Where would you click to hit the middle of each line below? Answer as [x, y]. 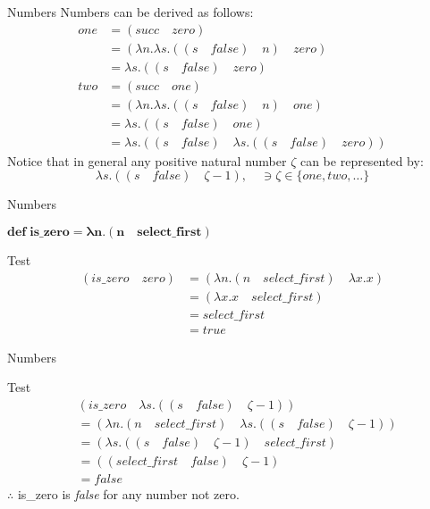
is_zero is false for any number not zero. [128, 494]
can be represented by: [362, 160]
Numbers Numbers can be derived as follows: [131, 12]
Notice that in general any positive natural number [147, 160]
